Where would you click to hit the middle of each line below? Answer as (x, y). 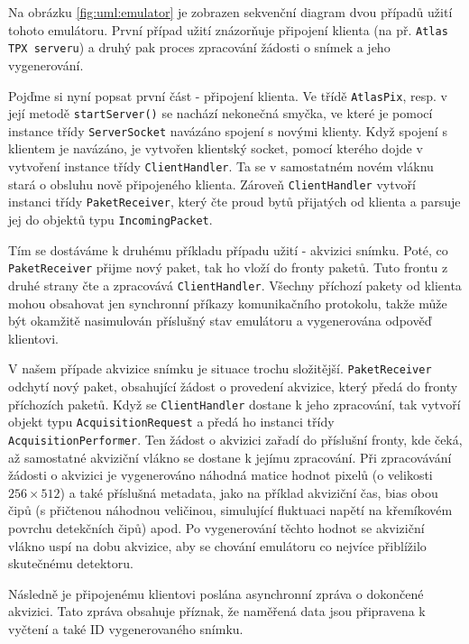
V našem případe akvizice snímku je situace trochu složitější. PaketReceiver (220, 368)
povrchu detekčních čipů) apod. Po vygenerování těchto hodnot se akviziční (216, 527)
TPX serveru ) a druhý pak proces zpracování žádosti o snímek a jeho (199, 47)
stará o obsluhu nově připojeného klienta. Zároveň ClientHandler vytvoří (212, 184)
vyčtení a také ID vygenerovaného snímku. (126, 628)
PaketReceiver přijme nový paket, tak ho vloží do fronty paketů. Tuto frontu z (228, 267)
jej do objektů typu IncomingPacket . (110, 220)
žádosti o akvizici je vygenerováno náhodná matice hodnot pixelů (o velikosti (221, 475)
